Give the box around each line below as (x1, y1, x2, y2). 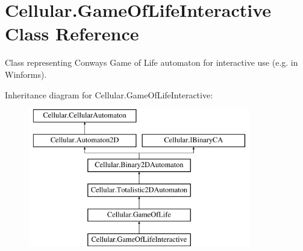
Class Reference (5, 21, 139, 46)
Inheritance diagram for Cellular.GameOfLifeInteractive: (5, 88, 213, 101)
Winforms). (5, 68, 47, 80)
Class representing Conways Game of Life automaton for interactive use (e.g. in (5, 56, 298, 69)
